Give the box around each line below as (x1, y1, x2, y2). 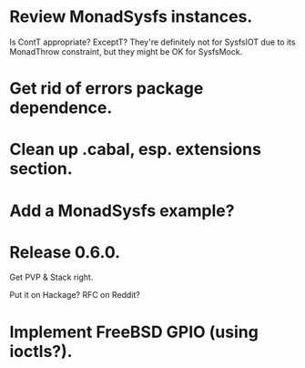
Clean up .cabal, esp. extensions (9, 139, 262, 160)
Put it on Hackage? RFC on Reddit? (9, 290, 141, 301)
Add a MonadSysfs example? (9, 200, 235, 220)
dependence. (9, 97, 113, 118)
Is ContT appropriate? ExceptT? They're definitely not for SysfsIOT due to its (9, 36, 296, 47)
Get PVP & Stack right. (9, 271, 94, 283)
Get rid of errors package (9, 78, 204, 99)
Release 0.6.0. (9, 241, 121, 262)
